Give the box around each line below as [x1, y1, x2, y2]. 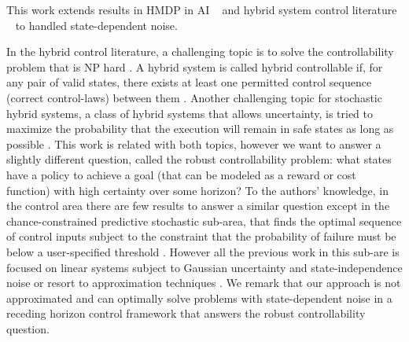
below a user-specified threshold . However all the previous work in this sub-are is [6, 243, 400, 259]
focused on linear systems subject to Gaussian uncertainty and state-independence [6, 259, 403, 275]
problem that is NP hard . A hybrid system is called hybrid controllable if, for [6, 58, 383, 75]
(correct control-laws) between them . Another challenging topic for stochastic [6, 89, 382, 105]
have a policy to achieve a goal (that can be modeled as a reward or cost [6, 166, 356, 182]
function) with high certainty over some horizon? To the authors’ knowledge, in [6, 182, 389, 198]
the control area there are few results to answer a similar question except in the [6, 197, 390, 214]
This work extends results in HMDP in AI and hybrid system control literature [6, 2, 397, 17]
